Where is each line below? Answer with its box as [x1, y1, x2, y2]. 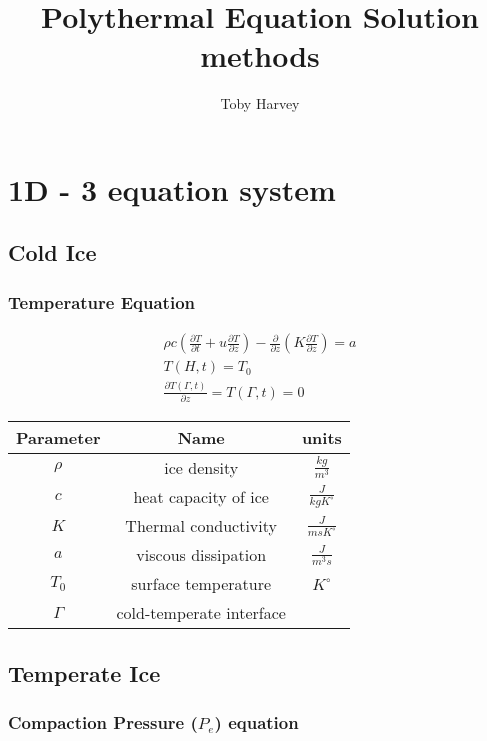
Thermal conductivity [125, 514, 277, 538]
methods [200, 35, 320, 76]
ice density [164, 455, 239, 479]
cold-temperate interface [116, 601, 286, 625]
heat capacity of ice [133, 485, 269, 509]
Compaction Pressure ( [8, 710, 198, 735]
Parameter [16, 425, 101, 449]
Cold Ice [8, 237, 97, 268]
